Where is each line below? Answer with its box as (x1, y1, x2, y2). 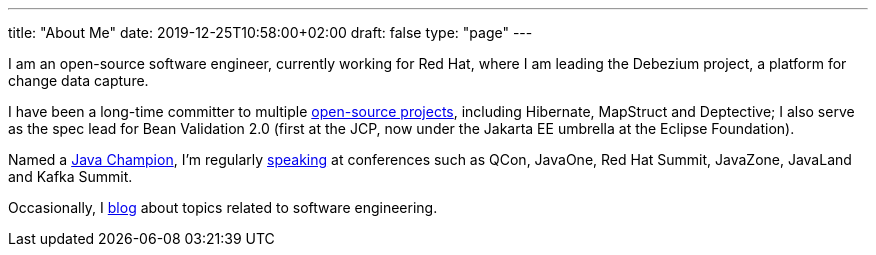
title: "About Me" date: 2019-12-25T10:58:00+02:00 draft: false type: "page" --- (8, 24, 533, 41)
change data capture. (8, 72, 149, 89)
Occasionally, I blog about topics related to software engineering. (8, 199, 438, 216)
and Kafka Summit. (8, 168, 133, 185)
